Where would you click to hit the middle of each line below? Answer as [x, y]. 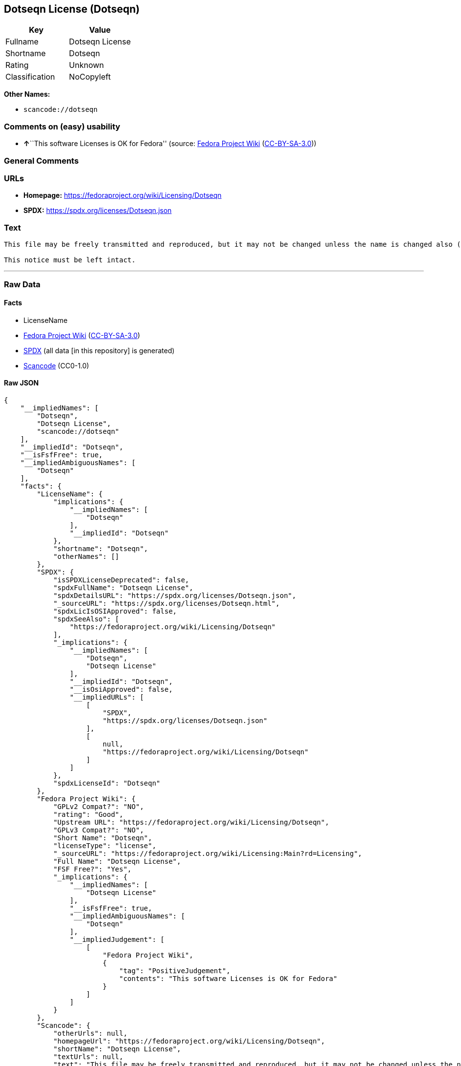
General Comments [42, 160]
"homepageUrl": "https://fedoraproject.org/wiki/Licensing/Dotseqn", [189, 1041]
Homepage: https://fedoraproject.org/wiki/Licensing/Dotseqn [123, 195]
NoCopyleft [90, 77]
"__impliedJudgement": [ [117, 939]
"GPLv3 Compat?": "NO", [99, 830]
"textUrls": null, [88, 1056]
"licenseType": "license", [105, 845]
